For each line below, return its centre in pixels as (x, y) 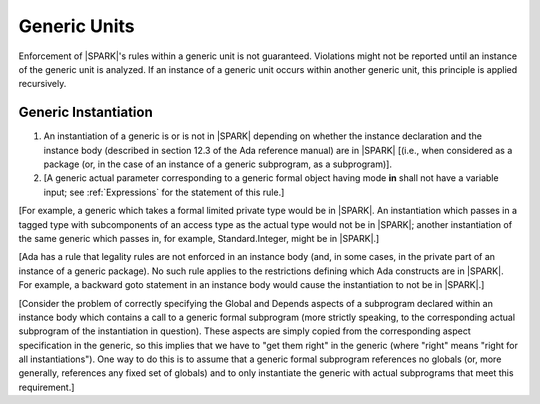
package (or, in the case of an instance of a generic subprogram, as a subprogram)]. (217, 164)
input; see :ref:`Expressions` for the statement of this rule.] (164, 192)
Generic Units (76, 26)
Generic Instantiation (86, 112)
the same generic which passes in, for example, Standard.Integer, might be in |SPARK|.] (199, 238)
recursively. (42, 84)
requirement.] (46, 387)
